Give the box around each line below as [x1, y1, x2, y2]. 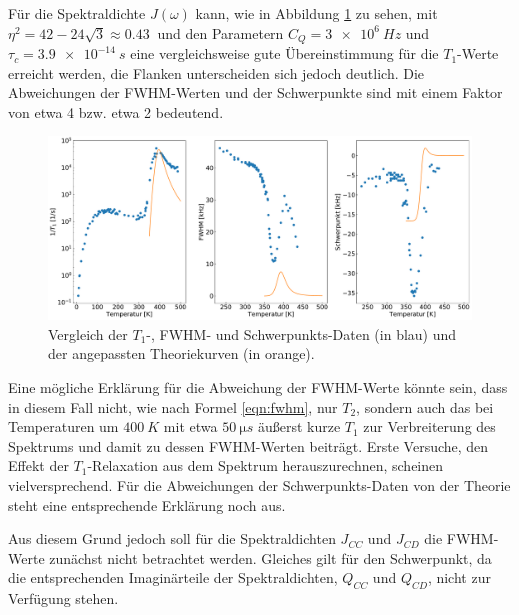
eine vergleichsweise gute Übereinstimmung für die [130, 43, 439, 64]
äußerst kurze [257, 416, 341, 437]
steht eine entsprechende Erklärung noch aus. [8, 494, 286, 515]
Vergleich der [48, 323, 128, 344]
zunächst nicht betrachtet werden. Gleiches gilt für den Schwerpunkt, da [49, 547, 492, 568]
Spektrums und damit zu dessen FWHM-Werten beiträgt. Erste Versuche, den [8, 435, 489, 456]
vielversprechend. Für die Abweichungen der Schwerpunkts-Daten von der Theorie [8, 475, 511, 496]
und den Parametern [157, 22, 284, 43]
